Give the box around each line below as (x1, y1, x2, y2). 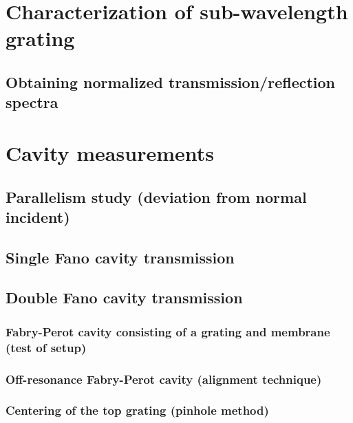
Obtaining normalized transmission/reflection (6, 71, 336, 92)
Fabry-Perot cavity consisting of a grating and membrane (6, 323, 330, 340)
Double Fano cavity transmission (6, 287, 243, 308)
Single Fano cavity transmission (6, 246, 235, 268)
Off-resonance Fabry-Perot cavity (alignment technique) (6, 370, 322, 387)
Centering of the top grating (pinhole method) (6, 402, 269, 419)
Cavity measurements (6, 138, 214, 166)
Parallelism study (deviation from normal (6, 186, 307, 207)
